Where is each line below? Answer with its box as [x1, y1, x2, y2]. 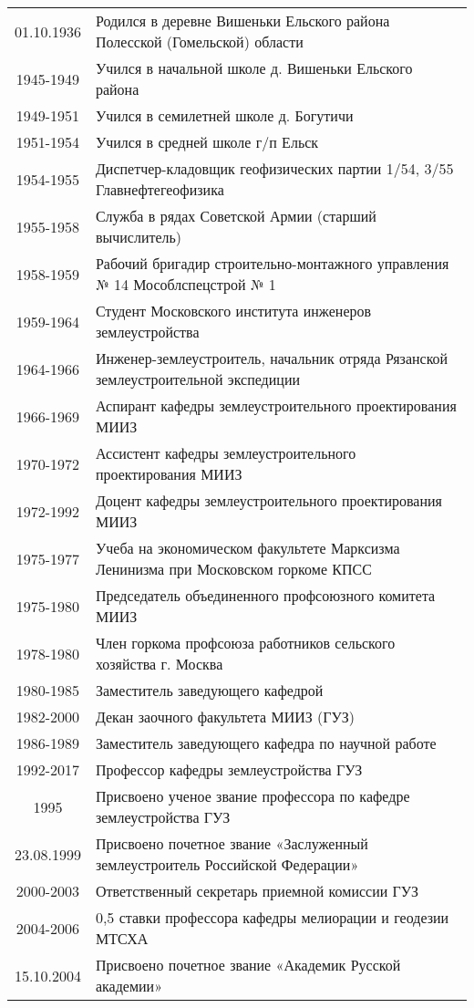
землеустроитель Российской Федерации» [95, 854, 359, 875]
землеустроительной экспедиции [95, 369, 301, 390]
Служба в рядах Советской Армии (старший [95, 205, 376, 226]
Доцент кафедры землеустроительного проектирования [95, 490, 442, 511]
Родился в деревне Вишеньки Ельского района [95, 10, 390, 31]
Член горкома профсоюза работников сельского [95, 632, 396, 653]
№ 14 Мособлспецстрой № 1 [95, 274, 276, 295]
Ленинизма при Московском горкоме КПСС [95, 558, 372, 579]
